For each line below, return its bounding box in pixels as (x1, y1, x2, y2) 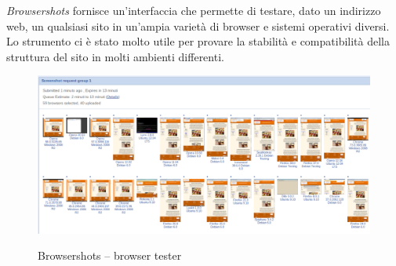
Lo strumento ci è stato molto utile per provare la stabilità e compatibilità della (6, 33, 391, 49)
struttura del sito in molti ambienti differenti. (6, 48, 224, 64)
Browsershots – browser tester (38, 247, 182, 264)
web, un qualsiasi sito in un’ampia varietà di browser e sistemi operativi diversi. (6, 17, 390, 34)
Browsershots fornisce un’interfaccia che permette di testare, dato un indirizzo (6, 2, 381, 18)
